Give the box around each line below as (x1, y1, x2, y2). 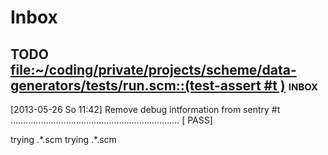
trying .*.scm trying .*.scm (10, 134, 117, 145)
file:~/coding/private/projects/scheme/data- (10, 61, 297, 78)
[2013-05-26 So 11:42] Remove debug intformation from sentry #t (10, 104, 281, 115)
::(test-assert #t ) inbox (175, 77, 319, 94)
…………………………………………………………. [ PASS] (10, 114, 213, 126)
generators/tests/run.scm (10, 77, 177, 94)
